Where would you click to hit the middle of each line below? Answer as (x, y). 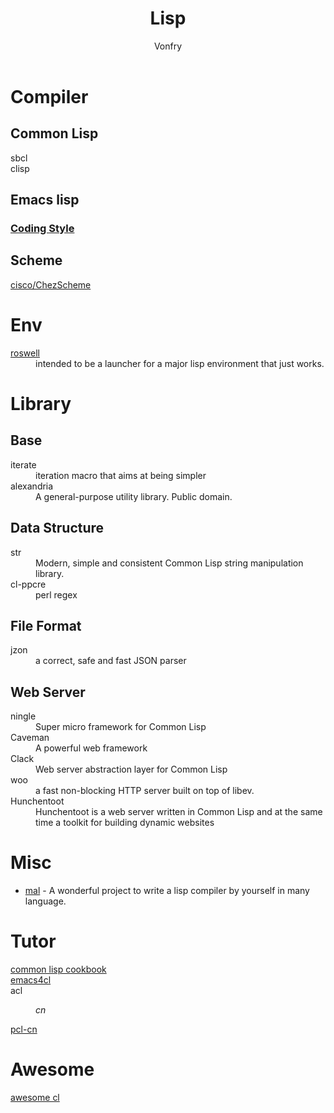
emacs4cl (31, 980)
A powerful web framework (91, 748)
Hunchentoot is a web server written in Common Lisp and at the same (179, 812)
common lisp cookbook (58, 969)
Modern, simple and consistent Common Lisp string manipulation (169, 563)
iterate (23, 464)
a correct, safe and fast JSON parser (111, 661)
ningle (23, 716)
